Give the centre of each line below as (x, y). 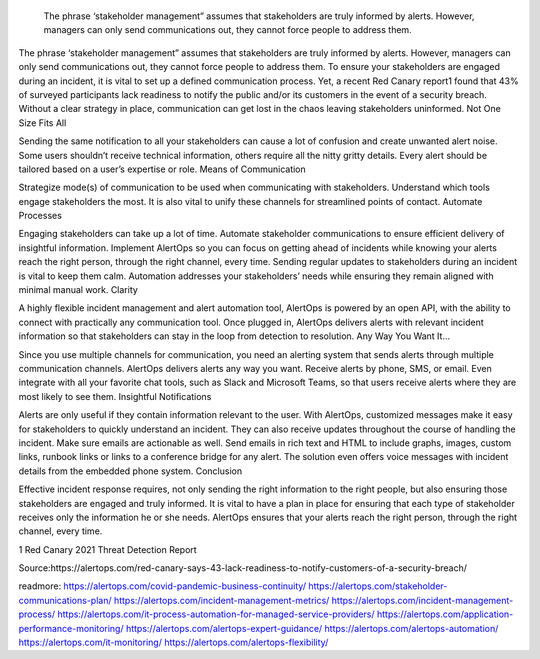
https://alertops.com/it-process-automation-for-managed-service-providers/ (215, 614)
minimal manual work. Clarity (78, 290)
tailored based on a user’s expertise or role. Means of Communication (162, 169)
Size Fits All (42, 122)
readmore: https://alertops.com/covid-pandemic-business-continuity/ (162, 586)
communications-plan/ (65, 600)
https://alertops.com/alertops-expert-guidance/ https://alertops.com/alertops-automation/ (312, 628)
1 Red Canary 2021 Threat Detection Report (107, 549)
